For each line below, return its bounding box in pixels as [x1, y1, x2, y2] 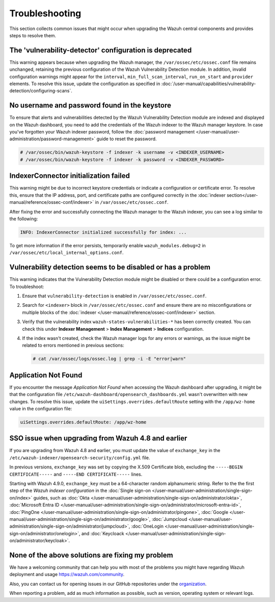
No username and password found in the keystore [9, 101, 172, 110]
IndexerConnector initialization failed [9, 171, 130, 180]
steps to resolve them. [9, 32, 57, 38]
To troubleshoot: [9, 283, 44, 290]
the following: [9, 216, 38, 222]
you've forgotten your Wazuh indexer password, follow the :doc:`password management [9, 129, 195, 135]
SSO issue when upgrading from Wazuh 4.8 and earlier [9, 434, 187, 443]
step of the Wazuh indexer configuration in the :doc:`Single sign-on [9, 487, 151, 494]
